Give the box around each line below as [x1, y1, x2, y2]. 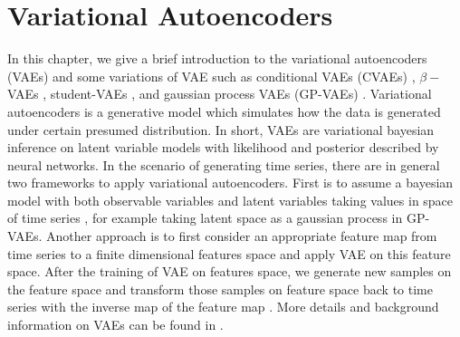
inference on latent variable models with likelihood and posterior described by [7, 138, 439, 157]
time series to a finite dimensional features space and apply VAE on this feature [7, 244, 451, 263]
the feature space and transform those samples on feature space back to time [7, 279, 433, 298]
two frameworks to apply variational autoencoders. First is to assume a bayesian [7, 173, 454, 192]
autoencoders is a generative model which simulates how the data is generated [7, 101, 441, 120]
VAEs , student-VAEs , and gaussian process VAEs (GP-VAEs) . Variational [7, 84, 432, 103]
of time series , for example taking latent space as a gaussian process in [7, 208, 403, 227]
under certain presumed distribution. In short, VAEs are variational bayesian [7, 120, 435, 139]
